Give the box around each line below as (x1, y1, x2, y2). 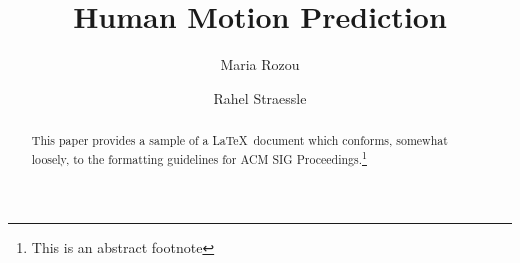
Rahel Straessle (213, 87, 307, 108)
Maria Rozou (220, 54, 300, 75)
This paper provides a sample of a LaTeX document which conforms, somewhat (31, 132, 448, 149)
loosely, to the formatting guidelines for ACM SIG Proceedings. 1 (31, 147, 367, 167)
